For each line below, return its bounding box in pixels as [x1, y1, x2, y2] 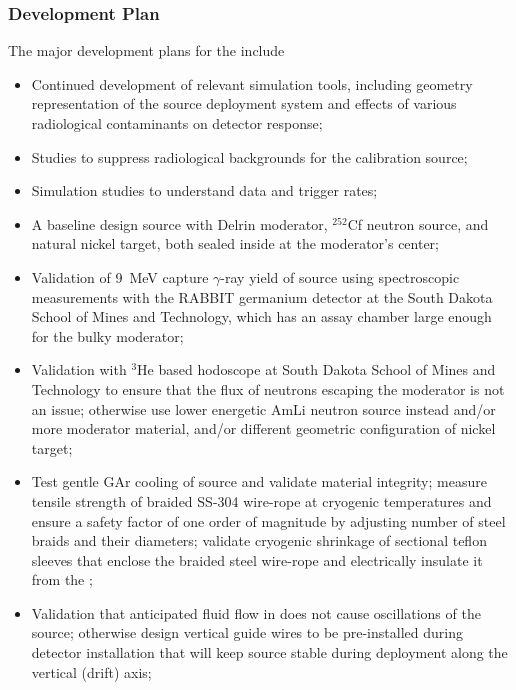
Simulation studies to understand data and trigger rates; [31, 180, 378, 201]
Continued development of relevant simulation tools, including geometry [31, 73, 473, 94]
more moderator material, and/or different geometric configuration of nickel [31, 418, 496, 439]
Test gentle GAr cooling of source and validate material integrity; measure [31, 471, 487, 492]
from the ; [31, 569, 93, 590]
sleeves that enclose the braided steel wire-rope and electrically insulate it [31, 549, 483, 570]
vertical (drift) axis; [31, 661, 152, 682]
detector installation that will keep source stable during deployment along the [31, 642, 508, 663]
